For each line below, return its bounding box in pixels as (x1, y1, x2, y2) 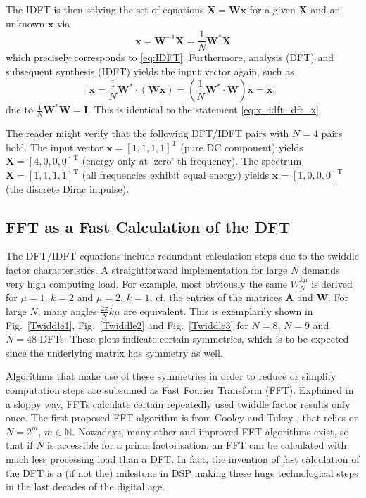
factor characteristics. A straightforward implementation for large (6, 262, 288, 277)
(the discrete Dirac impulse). (6, 181, 130, 196)
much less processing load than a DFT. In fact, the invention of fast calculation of (6, 451, 360, 466)
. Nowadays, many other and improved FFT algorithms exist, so (72, 423, 349, 438)
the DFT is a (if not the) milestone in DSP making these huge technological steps (6, 465, 358, 480)
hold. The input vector (6, 139, 103, 154)
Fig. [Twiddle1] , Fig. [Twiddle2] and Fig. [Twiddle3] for (6, 317, 248, 332)
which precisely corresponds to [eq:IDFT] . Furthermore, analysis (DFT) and (6, 50, 334, 65)
